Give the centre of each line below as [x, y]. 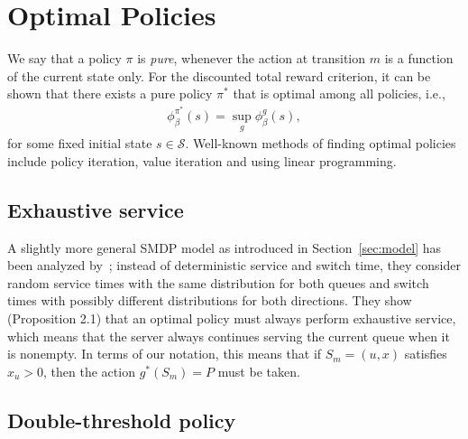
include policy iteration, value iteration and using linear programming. [202, 160]
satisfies [426, 354]
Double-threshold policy [122, 420]
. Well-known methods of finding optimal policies [321, 143]
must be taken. [259, 371]
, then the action [89, 371]
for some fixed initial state [80, 143]
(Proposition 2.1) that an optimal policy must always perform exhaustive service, [232, 318]
